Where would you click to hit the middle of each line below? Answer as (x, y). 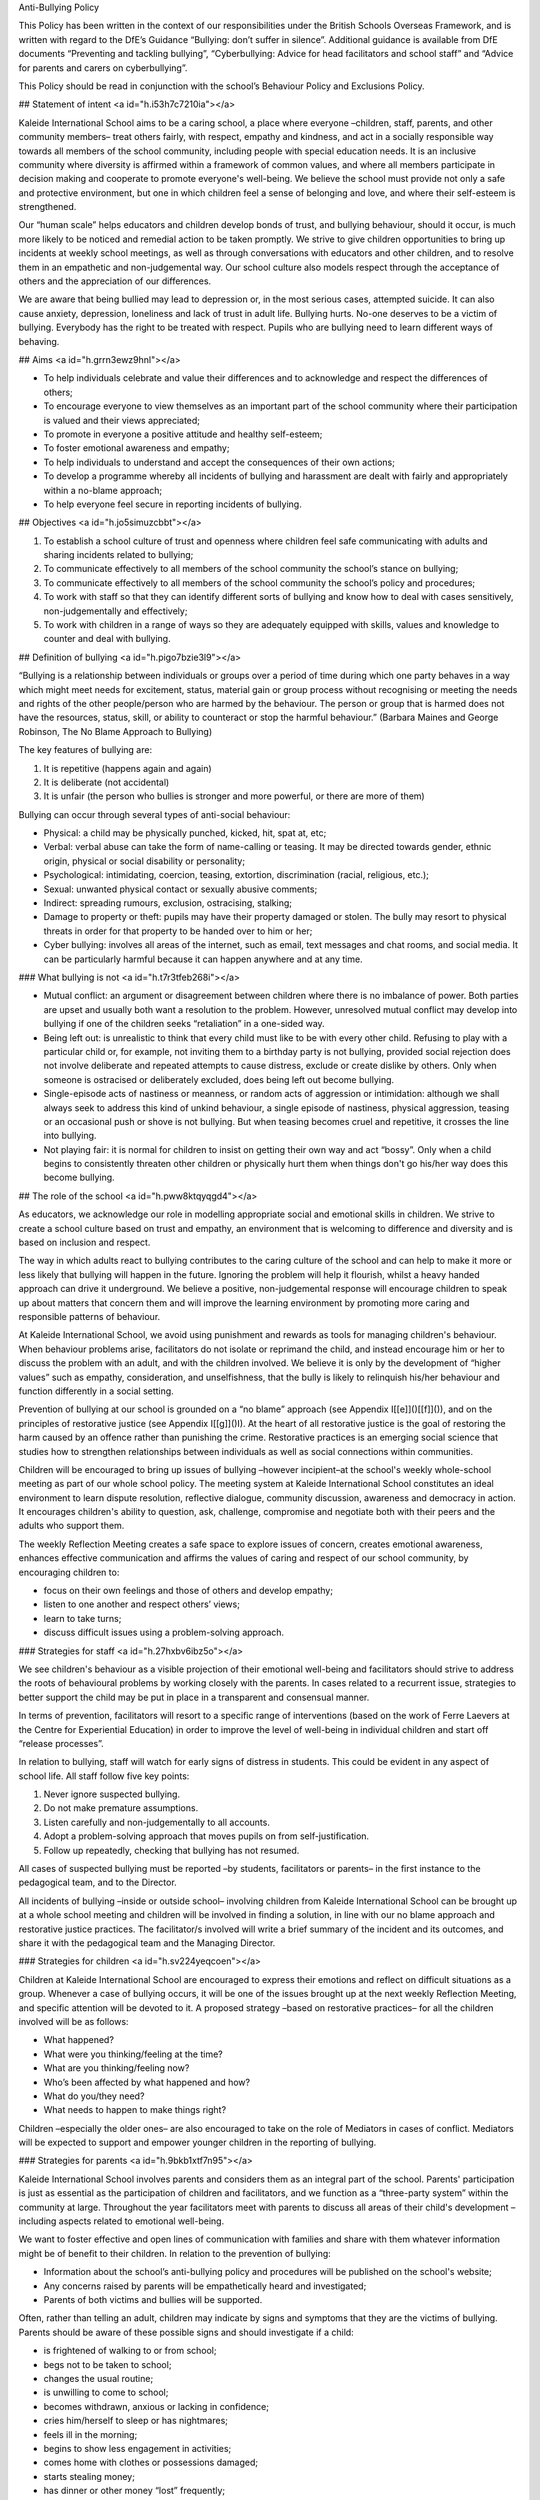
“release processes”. (61, 1743)
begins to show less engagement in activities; (137, 2448)
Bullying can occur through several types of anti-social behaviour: (154, 814)
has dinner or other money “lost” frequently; (134, 2491)
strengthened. (47, 207)
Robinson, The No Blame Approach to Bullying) (115, 731)
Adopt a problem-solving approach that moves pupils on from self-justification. (206, 1836)
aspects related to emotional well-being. (141, 2221)
